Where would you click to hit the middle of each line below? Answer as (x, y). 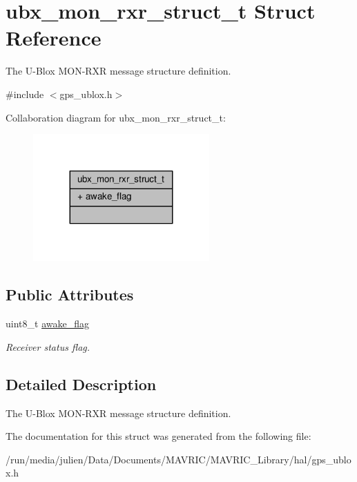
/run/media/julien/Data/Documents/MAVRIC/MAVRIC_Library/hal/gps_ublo (178, 459)
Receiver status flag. (48, 346)
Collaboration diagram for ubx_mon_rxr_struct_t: (116, 117)
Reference (54, 38)
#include (25, 94)
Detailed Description (81, 384)
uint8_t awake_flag (47, 324)
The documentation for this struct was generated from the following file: (158, 436)
